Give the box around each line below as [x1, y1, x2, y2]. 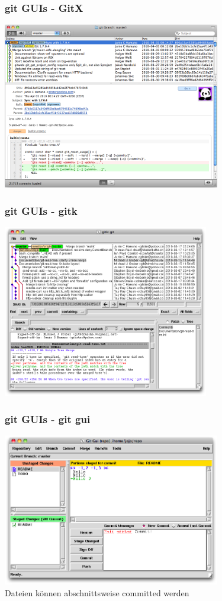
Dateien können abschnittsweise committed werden [5, 586, 189, 599]
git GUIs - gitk [5, 203, 78, 218]
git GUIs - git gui [5, 411, 91, 426]
